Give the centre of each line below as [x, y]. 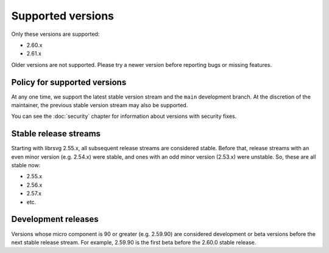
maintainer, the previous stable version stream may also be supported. [100, 105]
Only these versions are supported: [55, 34]
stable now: [26, 165]
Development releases [55, 219]
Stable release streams [56, 134]
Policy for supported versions [69, 82]
